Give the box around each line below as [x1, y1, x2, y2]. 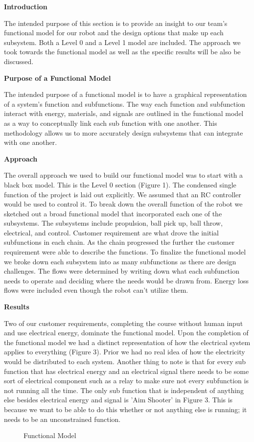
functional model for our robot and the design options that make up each [4, 27, 224, 38]
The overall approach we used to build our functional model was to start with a [4, 170, 243, 180]
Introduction [4, 1, 47, 11]
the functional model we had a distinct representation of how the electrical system [4, 337, 251, 347]
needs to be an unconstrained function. [4, 414, 121, 424]
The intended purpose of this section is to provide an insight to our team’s [4, 18, 228, 28]
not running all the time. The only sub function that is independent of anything [4, 385, 244, 395]
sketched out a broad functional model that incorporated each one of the [4, 208, 222, 218]
